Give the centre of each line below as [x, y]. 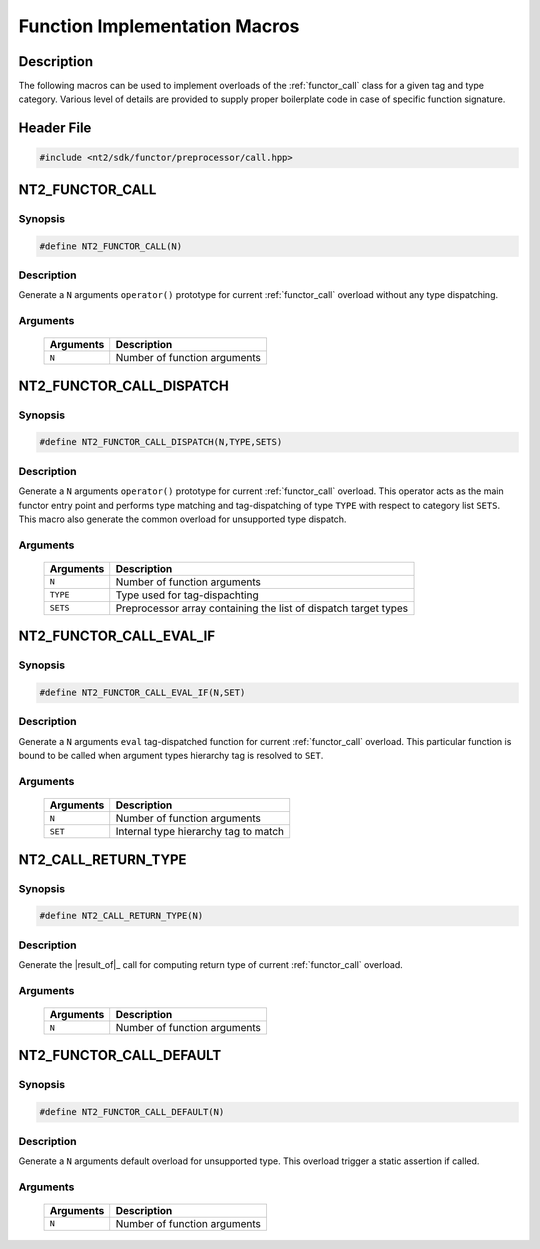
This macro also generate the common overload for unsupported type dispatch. [182, 519]
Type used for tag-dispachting [187, 595]
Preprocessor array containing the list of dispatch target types [262, 608]
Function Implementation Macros [159, 26]
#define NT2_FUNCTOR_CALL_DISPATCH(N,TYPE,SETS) [161, 442]
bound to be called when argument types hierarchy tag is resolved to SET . [171, 756]
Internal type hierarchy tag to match [200, 832]
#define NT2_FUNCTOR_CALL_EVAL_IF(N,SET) [142, 693]
